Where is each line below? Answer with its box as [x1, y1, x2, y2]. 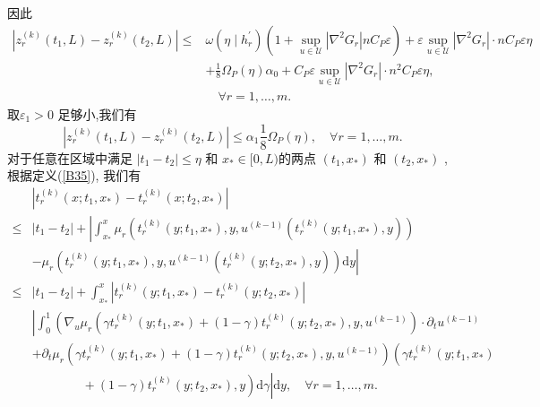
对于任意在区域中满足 [7, 148, 133, 167]
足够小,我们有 [57, 104, 137, 123]
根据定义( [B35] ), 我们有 [7, 166, 141, 185]
